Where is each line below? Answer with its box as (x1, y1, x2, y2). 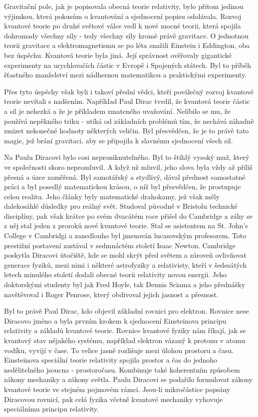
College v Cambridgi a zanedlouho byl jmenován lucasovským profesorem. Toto (4, 230, 247, 241)
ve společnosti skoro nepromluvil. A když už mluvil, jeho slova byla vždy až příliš (4, 161, 253, 172)
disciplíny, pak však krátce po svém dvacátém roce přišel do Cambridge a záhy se (4, 210, 253, 221)
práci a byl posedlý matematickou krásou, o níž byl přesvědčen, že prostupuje (4, 181, 241, 192)
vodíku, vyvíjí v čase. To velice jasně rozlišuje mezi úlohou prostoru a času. (4, 345, 234, 355)
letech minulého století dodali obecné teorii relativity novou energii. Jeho (4, 269, 227, 280)
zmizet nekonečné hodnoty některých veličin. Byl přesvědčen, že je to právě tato (4, 125, 249, 136)
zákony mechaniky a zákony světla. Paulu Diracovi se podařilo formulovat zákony (4, 374, 253, 385)
